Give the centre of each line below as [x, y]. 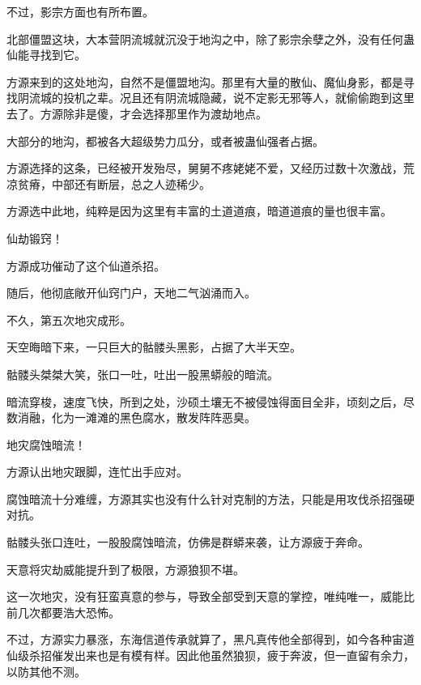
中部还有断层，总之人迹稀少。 [131, 183]
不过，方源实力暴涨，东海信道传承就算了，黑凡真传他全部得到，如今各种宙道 [210, 639]
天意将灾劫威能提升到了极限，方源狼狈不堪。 [125, 569]
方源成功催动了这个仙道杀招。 [86, 265]
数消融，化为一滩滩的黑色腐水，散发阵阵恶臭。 [131, 417]
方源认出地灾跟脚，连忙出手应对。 [97, 472]
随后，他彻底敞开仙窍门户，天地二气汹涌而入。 [131, 293]
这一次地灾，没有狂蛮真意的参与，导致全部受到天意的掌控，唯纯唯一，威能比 [210, 596]
